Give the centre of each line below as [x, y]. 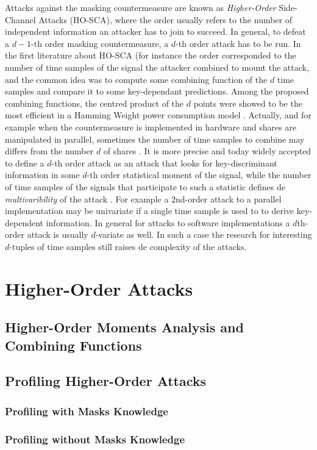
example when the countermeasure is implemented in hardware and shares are [151, 127]
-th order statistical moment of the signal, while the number [199, 175]
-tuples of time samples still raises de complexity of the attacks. [128, 246]
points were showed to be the [248, 103]
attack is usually [58, 234]
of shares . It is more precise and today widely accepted [207, 151]
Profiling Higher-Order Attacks [106, 381]
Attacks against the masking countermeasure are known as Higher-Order [141, 7]
